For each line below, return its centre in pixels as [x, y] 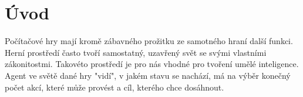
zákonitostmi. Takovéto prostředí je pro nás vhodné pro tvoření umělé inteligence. [152, 64]
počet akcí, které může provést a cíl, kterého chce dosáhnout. [115, 87]
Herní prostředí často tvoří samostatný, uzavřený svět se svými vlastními [136, 52]
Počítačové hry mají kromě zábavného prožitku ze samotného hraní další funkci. [149, 41]
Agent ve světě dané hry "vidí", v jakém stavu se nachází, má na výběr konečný [148, 75]
